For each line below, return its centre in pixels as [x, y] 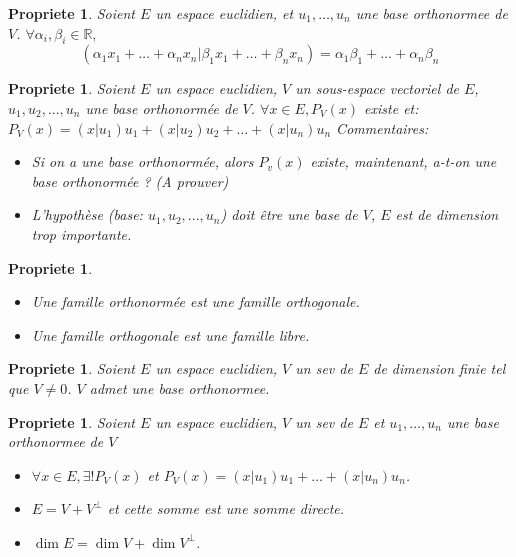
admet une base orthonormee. [179, 387]
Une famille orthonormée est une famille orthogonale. [195, 301]
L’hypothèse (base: [87, 214]
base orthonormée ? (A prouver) [130, 180]
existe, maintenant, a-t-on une [403, 161]
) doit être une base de [289, 214]
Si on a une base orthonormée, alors [142, 161]
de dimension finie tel [439, 368]
